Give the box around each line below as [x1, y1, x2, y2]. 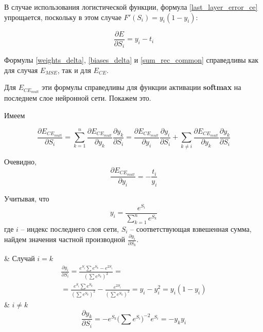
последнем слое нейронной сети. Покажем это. [4, 93, 151, 103]
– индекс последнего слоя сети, [21, 223, 119, 234]
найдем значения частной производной [4, 234, 126, 245]
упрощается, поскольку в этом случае [4, 11, 121, 22]
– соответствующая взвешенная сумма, [130, 223, 252, 234]
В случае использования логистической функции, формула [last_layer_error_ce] [4, 2, 258, 12]
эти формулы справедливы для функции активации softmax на [42, 82, 241, 93]
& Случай [4, 253, 35, 264]
